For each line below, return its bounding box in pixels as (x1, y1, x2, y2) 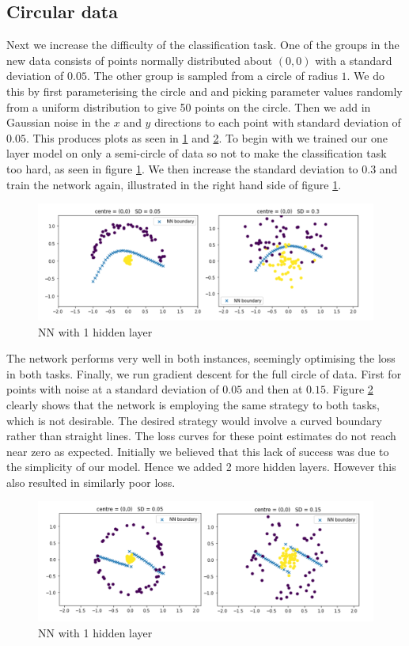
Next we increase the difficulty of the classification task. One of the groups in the (6, 36, 400, 53)
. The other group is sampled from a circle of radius (86, 67, 338, 84)
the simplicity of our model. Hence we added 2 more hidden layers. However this (6, 458, 396, 475)
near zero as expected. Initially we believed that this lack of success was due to (6, 443, 389, 459)
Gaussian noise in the (6, 114, 110, 131)
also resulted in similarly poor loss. (6, 473, 176, 490)
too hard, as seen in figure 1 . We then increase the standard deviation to (6, 160, 358, 177)
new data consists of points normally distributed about (6, 51, 273, 68)
